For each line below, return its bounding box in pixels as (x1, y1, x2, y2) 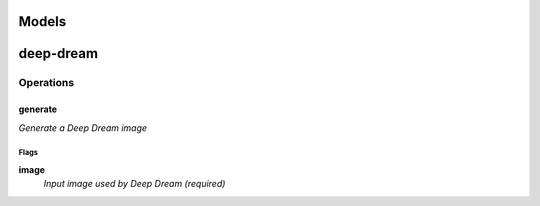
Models (18, 13, 67, 30)
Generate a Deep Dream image (18, 121, 148, 134)
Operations (18, 76, 75, 90)
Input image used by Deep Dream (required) (43, 178, 226, 190)
